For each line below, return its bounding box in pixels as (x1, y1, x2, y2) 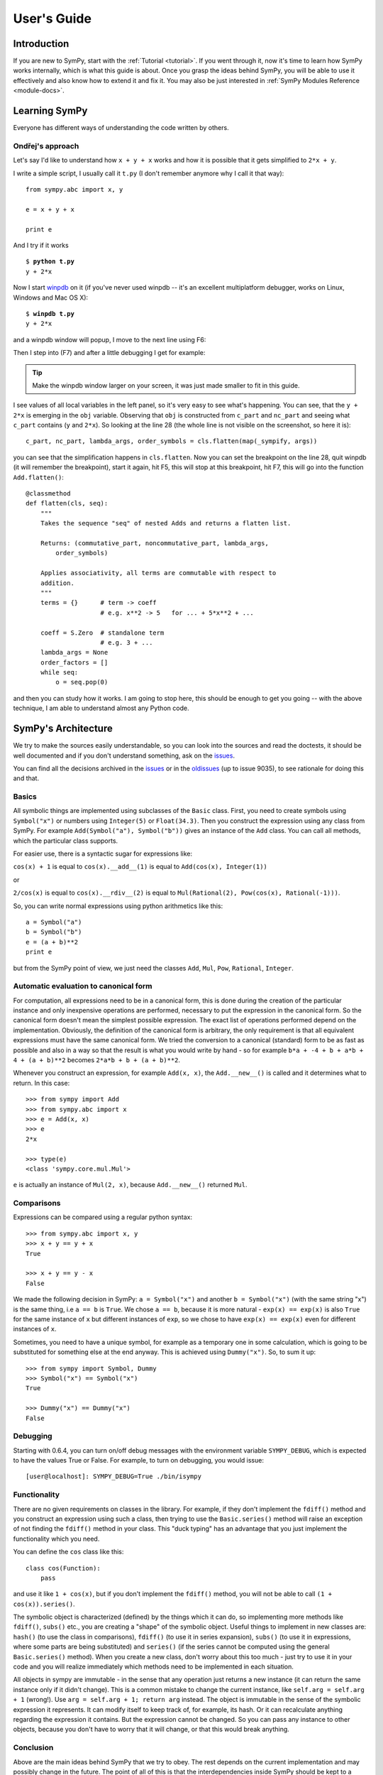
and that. (13, 774, 39, 782)
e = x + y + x (26, 205, 74, 213)
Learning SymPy (13, 105, 88, 117)
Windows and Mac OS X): (13, 293, 89, 302)
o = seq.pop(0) (55, 678, 109, 687)
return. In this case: (13, 1078, 70, 1087)
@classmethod (26, 490, 71, 498)
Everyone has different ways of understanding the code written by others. (13, 124, 230, 132)
